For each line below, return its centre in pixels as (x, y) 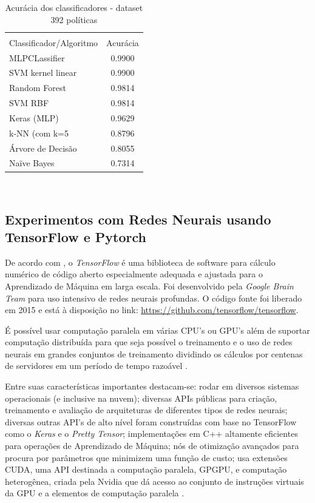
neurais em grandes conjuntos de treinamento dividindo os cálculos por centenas (154, 353)
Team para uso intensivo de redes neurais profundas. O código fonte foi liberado (154, 298)
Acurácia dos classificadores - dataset (74, 7)
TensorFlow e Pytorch (76, 236)
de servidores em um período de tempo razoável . (96, 366)
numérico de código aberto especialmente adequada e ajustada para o (134, 274)
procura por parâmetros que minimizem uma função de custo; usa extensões (146, 457)
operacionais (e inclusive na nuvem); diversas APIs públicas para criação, (141, 398)
